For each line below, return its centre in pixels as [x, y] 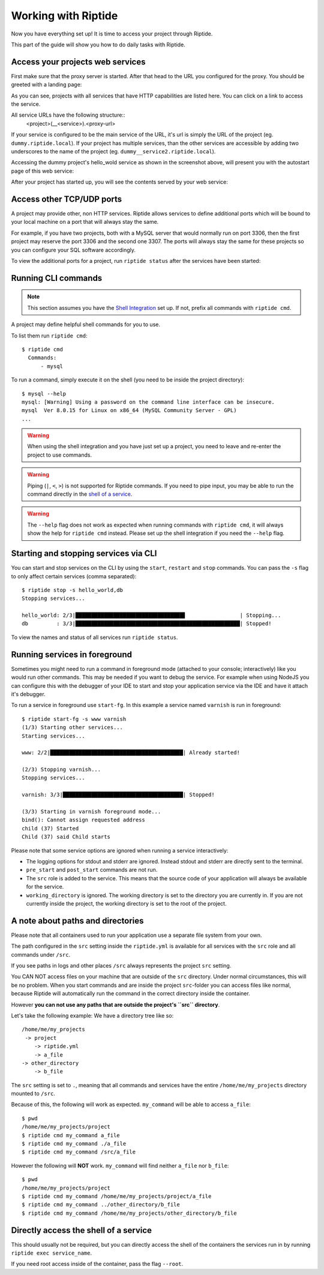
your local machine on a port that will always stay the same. [85, 222]
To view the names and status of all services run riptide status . [94, 637]
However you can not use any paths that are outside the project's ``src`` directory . [115, 1004]
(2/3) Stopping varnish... [61, 770]
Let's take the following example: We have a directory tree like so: [92, 1015]
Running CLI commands [57, 278]
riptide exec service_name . [52, 1253]
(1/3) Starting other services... [72, 727]
